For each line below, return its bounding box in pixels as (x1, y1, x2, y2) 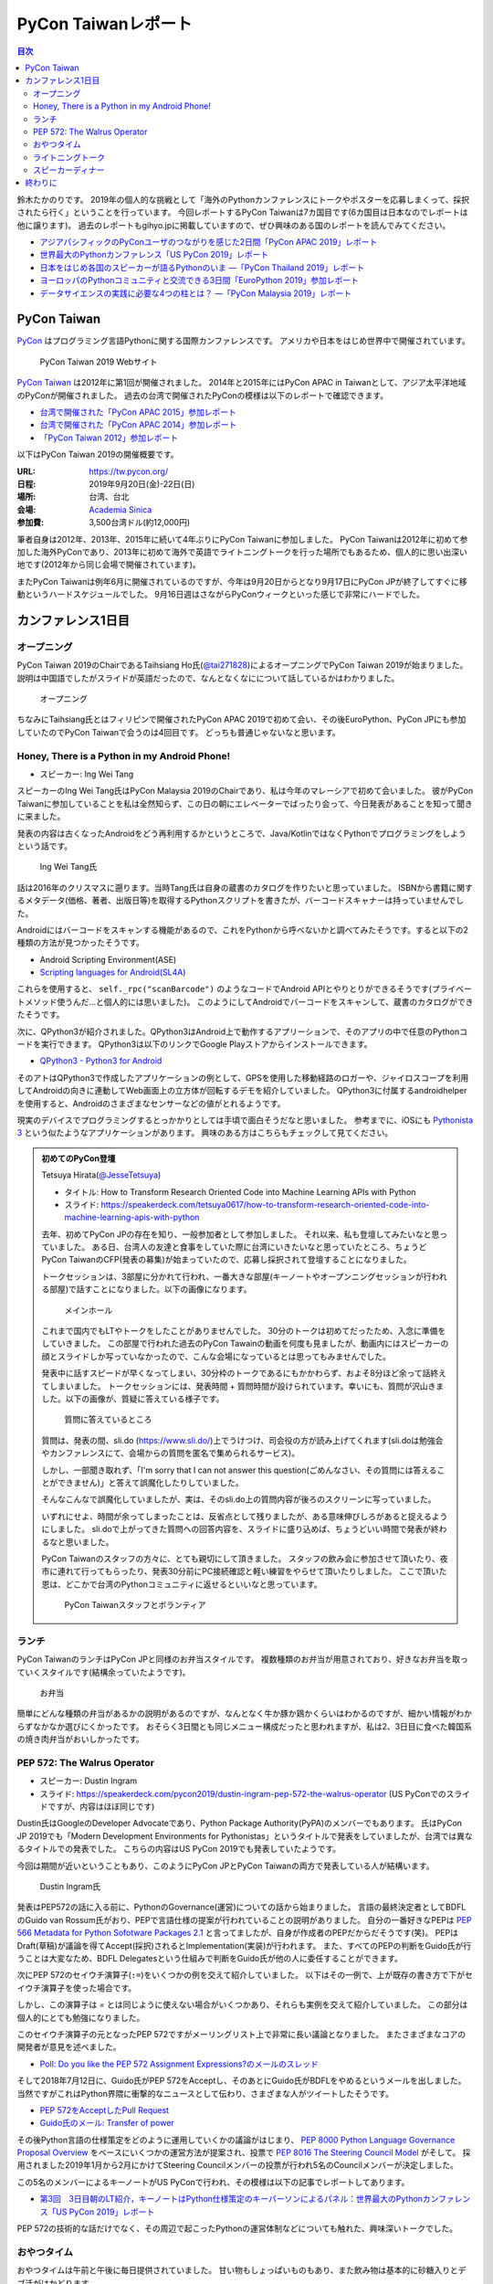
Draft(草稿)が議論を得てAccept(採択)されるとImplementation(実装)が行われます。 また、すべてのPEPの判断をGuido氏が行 (16, 1940, 472, 1951)
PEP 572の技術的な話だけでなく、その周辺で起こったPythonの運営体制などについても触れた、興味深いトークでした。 (16, 2223, 458, 2234)
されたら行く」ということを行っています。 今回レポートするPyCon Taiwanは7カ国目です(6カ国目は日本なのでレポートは (16, 206, 469, 218)
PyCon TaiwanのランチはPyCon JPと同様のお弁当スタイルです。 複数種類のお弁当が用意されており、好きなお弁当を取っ (16, 1654, 469, 1665)
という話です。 (16, 841, 73, 851)
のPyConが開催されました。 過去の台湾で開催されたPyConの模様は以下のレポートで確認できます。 (16, 389, 388, 401)
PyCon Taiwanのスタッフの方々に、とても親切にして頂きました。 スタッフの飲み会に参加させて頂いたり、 (41, 1553, 440, 1564)
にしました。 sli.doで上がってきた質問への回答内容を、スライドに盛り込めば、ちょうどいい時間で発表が (41, 1524, 431, 1535)
